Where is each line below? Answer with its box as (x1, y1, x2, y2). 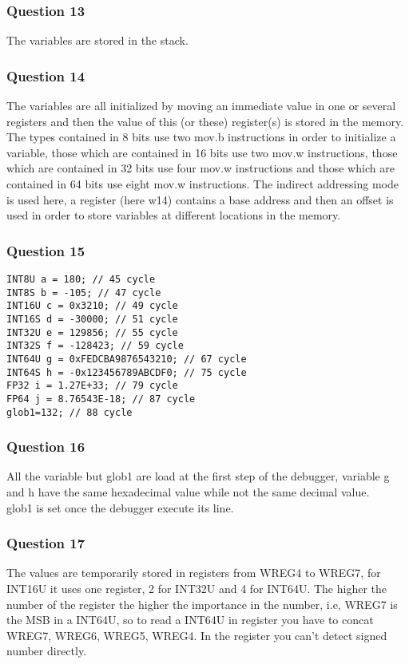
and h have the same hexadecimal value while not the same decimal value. (6, 484, 370, 500)
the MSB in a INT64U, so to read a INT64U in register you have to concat (6, 611, 374, 628)
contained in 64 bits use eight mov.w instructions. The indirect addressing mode (6, 176, 399, 192)
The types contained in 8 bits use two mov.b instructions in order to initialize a (6, 128, 396, 145)
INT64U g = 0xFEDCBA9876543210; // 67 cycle (6, 353, 247, 365)
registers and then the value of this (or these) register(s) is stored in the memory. (6, 113, 404, 129)
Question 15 (6, 240, 85, 260)
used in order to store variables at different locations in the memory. (6, 207, 341, 223)
